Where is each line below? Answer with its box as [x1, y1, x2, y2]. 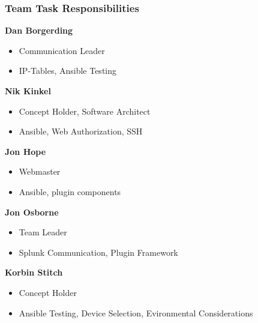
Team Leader [19, 226, 67, 238]
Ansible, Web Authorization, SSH [19, 125, 143, 137]
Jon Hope [5, 145, 46, 157]
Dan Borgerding [5, 24, 73, 37]
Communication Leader [19, 44, 105, 56]
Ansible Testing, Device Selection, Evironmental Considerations [19, 306, 253, 319]
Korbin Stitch [5, 266, 63, 279]
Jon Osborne [5, 205, 59, 218]
